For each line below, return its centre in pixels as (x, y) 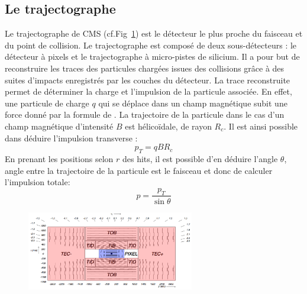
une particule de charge (47, 103)
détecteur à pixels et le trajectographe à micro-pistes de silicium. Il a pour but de (152, 56)
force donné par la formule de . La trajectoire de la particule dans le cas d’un (145, 114)
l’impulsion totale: (38, 182)
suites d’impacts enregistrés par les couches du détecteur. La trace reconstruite (148, 80)
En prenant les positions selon (59, 158)
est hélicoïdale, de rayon (168, 126)
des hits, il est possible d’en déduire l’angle (200, 158)
